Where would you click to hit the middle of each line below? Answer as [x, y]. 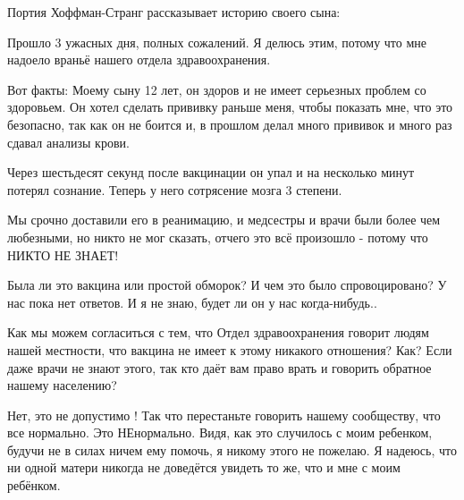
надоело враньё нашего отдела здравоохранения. [139, 59]
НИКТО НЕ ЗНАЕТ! [63, 254]
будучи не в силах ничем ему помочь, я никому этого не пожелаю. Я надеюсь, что [232, 449]
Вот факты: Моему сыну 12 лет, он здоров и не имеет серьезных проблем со [217, 89]
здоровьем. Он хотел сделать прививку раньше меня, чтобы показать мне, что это [230, 107]
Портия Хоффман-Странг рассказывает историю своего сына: [174, 12]
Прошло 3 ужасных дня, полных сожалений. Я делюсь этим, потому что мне [217, 42]
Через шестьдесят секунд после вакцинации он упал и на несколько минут [211, 172]
